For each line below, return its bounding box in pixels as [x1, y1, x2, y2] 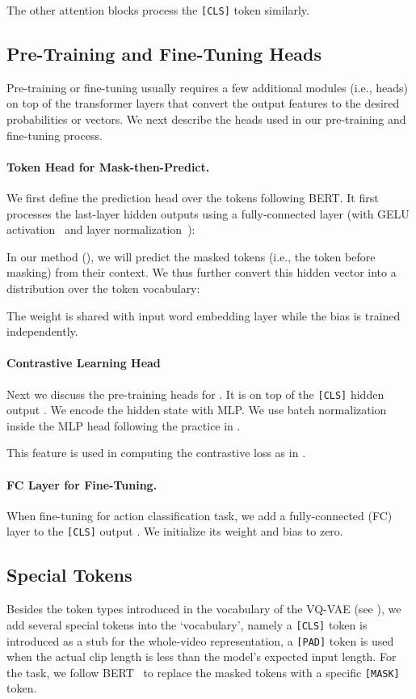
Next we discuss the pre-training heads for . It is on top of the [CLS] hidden [6, 385, 384, 402]
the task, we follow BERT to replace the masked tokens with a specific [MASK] [6, 663, 400, 680]
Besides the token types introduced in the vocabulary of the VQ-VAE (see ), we [6, 600, 401, 617]
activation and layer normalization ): [6, 221, 195, 238]
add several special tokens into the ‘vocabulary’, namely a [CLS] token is [6, 616, 368, 633]
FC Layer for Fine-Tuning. [6, 476, 158, 493]
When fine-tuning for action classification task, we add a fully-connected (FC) [6, 506, 393, 523]
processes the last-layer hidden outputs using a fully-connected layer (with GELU [6, 205, 410, 222]
